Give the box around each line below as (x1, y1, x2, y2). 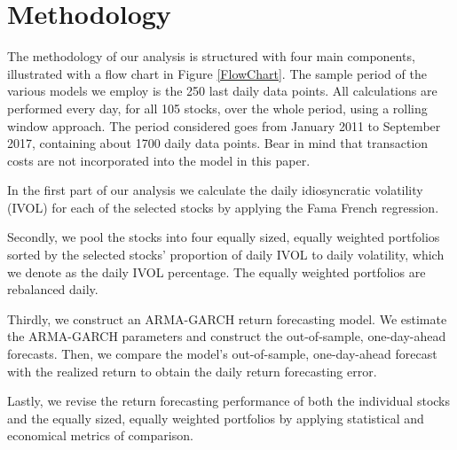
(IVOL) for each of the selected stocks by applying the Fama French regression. (7, 198, 439, 216)
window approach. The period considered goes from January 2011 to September (7, 116, 441, 135)
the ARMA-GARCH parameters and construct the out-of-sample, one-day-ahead (7, 327, 446, 345)
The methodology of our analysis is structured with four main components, (7, 47, 415, 66)
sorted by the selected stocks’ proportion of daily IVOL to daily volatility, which (7, 245, 445, 264)
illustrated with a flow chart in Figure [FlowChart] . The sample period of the (7, 64, 427, 82)
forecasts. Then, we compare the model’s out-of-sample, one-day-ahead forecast (7, 345, 437, 363)
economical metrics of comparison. (7, 426, 193, 445)
